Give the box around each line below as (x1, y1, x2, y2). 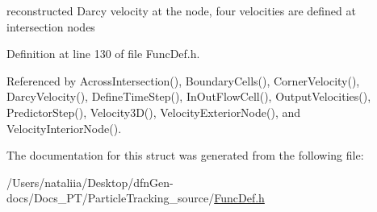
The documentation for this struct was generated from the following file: (6, 147, 364, 164)
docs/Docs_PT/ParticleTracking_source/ (6, 189, 215, 206)
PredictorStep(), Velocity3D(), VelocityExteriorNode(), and (6, 103, 301, 120)
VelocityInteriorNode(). (6, 119, 122, 136)
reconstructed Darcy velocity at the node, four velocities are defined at (6, 2, 356, 19)
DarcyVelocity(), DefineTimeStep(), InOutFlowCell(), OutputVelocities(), (6, 88, 371, 105)
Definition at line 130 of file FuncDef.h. (6, 45, 200, 62)
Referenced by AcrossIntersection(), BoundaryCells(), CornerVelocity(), (6, 72, 360, 89)
